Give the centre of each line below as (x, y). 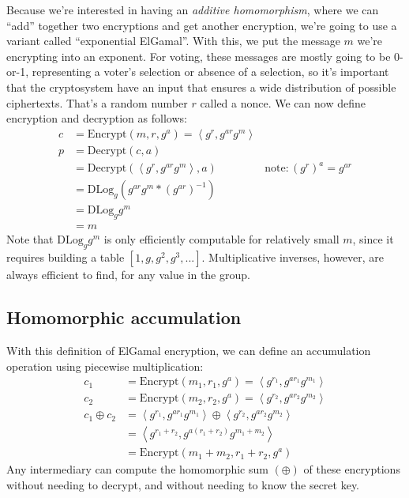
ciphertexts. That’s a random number (97, 102)
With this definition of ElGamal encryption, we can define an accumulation (189, 350)
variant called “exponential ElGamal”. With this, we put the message (173, 41)
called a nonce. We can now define (283, 102)
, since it (373, 239)
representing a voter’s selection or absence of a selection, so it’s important (210, 72)
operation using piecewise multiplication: (105, 366)
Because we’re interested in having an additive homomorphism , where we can (193, 9)
